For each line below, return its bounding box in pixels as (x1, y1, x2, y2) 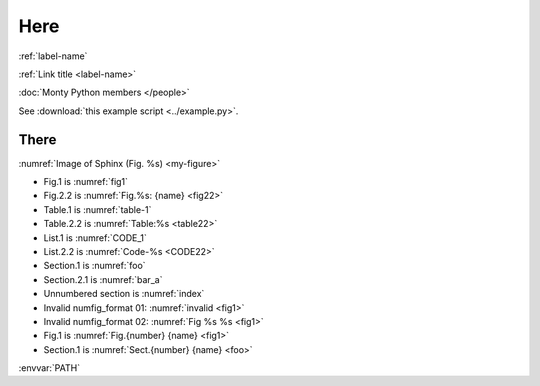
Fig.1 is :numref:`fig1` (43, 176, 129, 188)
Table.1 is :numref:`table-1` (43, 203, 152, 215)
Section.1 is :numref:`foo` (43, 260, 146, 272)
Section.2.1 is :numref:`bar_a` (43, 273, 163, 285)
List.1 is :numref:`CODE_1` (43, 231, 147, 244)
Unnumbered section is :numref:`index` (43, 288, 205, 300)
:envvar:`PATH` (18, 362, 80, 374)
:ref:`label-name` (18, 50, 88, 62)
